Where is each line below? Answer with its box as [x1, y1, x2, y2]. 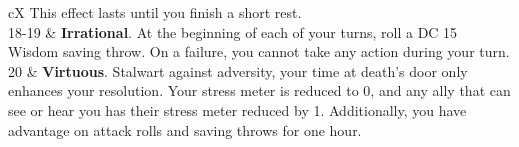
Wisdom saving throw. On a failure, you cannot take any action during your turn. [8, 41, 510, 62]
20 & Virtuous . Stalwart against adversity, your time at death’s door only [8, 60, 468, 81]
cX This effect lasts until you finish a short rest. [8, 2, 302, 22]
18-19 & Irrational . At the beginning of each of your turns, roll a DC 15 [8, 21, 458, 42]
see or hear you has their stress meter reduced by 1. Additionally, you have [8, 99, 467, 120]
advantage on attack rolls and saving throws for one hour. [8, 119, 362, 140]
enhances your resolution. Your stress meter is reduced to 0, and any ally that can [8, 80, 511, 101]
